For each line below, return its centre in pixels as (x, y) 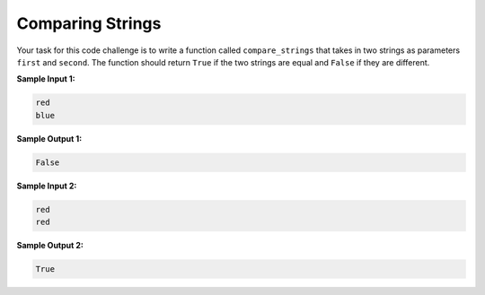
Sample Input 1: (46, 79)
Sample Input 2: (47, 186)
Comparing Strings (89, 23)
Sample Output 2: (50, 246)
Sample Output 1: (49, 138)
